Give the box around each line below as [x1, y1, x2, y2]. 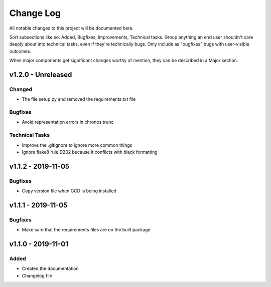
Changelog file [22, 272, 52, 278]
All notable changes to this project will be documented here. [9, 25, 134, 31]
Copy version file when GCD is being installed [22, 188, 116, 194]
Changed [9, 86, 33, 93]
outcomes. [9, 48, 32, 54]
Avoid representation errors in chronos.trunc [22, 119, 114, 125]
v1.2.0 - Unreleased [9, 70, 72, 79]
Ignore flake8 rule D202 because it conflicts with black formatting [22, 149, 158, 155]
